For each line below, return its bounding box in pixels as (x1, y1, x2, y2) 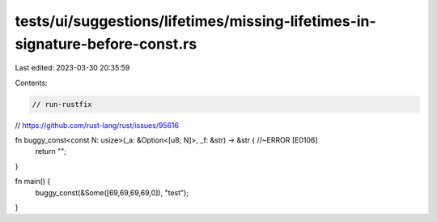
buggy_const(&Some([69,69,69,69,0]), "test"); (35, 187, 189, 198)
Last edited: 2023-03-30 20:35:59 (15, 63, 130, 73)
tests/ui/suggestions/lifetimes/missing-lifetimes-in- (15, 12, 376, 30)
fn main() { (15, 177, 51, 186)
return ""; (35, 147, 67, 156)
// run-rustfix (32, 100, 92, 109)
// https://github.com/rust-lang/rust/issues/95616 (15, 120, 180, 130)
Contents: (15, 78, 48, 88)
